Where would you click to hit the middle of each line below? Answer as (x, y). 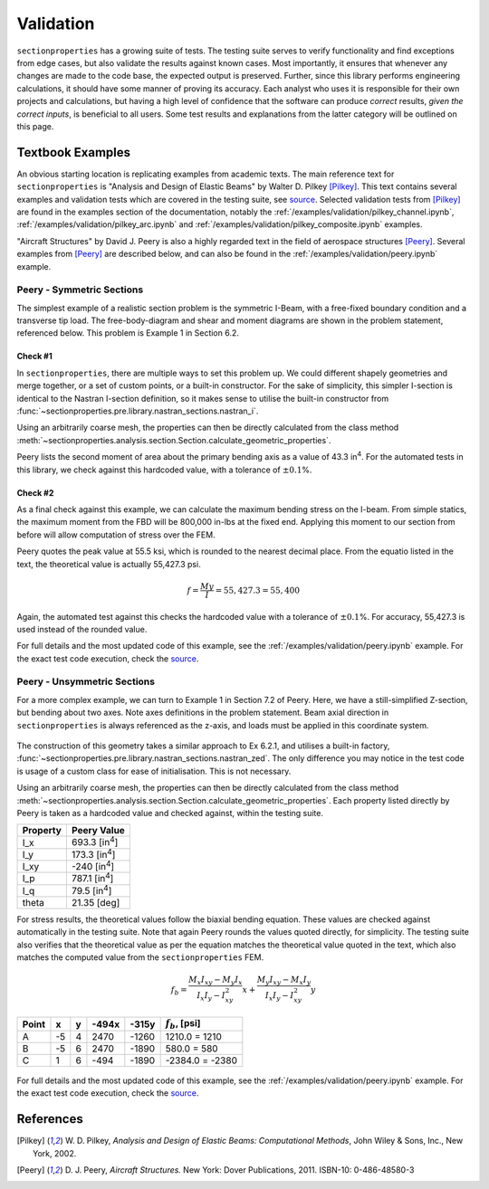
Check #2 (35, 492)
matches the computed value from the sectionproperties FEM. (140, 957)
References (50, 1119)
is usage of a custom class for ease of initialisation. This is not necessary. (154, 771)
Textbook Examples (74, 152)
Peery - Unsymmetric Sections (86, 681)
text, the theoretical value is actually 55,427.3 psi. (109, 564)
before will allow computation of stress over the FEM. (116, 535)
